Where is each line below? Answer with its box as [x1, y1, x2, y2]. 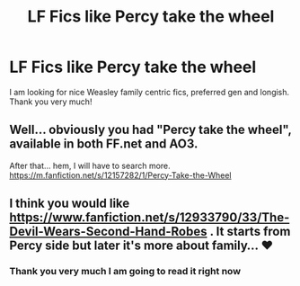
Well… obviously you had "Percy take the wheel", [9, 122, 292, 138]
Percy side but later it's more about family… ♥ [9, 238, 274, 254]
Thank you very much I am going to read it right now [9, 265, 241, 278]
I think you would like [9, 196, 130, 211]
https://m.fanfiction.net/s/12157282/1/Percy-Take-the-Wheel [9, 169, 232, 181]
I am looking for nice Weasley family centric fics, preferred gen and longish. [9, 86, 290, 97]
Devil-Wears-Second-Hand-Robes [9, 224, 207, 239]
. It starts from [209, 224, 291, 239]
